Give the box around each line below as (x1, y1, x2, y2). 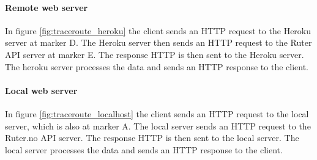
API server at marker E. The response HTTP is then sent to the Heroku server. (5, 48, 304, 60)
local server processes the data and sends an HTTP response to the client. (5, 143, 283, 156)
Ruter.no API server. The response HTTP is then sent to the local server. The (5, 131, 299, 144)
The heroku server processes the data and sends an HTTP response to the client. (5, 60, 309, 73)
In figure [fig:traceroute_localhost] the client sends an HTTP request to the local (5, 107, 309, 120)
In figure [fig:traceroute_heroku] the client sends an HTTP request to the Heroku (5, 24, 311, 37)
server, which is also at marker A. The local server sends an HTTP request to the (5, 119, 311, 132)
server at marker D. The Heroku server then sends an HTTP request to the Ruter (5, 36, 312, 49)
